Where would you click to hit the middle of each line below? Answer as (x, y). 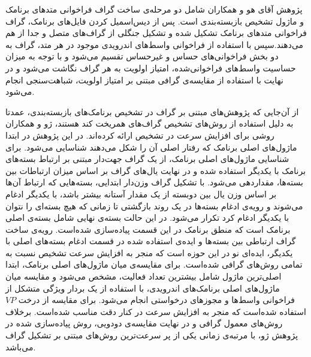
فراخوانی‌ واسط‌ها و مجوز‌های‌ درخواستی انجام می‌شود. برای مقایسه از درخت (156, 300)
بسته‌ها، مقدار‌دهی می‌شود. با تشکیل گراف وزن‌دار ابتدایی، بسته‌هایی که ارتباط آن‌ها (154, 182)
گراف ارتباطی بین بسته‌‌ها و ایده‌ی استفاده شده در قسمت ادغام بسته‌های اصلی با (151, 241)
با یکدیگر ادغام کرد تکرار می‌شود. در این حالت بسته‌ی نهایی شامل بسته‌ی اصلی (147, 217)
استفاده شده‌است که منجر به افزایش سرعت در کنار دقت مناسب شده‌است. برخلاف (156, 311)
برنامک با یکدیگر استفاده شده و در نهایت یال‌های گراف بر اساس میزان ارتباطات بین (156, 170)
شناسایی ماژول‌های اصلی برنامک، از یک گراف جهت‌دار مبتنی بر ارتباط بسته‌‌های (147, 159)
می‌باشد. (21, 346)
